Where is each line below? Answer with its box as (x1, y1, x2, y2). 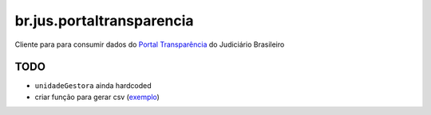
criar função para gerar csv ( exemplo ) (34, 92, 160, 102)
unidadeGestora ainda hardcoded (34, 81, 152, 90)
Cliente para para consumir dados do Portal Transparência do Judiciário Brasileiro (14, 40, 285, 49)
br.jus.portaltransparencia (14, 12, 195, 29)
